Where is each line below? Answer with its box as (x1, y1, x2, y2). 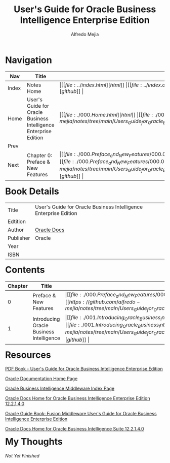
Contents (5, 264, 45, 275)
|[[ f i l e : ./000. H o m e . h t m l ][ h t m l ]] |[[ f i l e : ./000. (59, 111, 169, 118)
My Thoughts (5, 436, 63, 448)
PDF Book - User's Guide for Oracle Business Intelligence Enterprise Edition (5, 366, 163, 372)
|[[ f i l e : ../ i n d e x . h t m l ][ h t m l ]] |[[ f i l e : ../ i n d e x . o (59, 81, 166, 88)
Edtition (8, 218, 26, 225)
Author (8, 226, 24, 233)
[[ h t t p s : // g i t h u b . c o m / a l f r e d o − (65, 298, 140, 305)
